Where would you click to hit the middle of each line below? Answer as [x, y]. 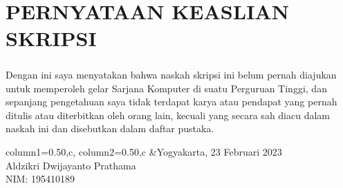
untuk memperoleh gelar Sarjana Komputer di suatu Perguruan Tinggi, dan [166, 88]
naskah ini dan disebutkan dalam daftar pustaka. [110, 128]
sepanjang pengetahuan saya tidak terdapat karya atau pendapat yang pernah [171, 102]
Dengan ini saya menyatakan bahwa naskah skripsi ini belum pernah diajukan [171, 74]
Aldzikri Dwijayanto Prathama [71, 165]
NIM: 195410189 [40, 179]
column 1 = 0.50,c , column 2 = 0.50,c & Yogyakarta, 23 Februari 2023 [144, 151]
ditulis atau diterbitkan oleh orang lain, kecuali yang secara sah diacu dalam [168, 115]
